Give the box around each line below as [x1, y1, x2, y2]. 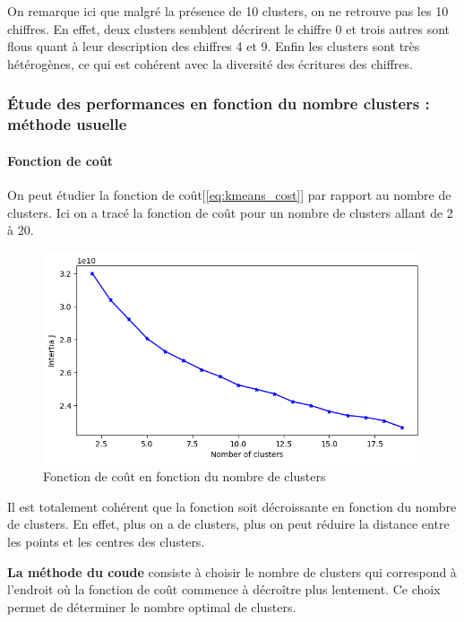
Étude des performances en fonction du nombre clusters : [7, 92, 430, 115]
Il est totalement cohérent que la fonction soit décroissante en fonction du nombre [7, 497, 457, 515]
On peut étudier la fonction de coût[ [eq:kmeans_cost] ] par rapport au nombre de [7, 185, 451, 203]
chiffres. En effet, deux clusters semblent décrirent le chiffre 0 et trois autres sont [7, 19, 451, 38]
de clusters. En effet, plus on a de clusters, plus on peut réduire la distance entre [7, 514, 450, 533]
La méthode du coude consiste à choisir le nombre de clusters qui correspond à [7, 562, 457, 581]
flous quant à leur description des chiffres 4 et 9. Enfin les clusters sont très [7, 37, 420, 56]
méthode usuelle [7, 113, 127, 135]
